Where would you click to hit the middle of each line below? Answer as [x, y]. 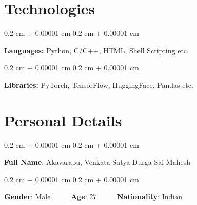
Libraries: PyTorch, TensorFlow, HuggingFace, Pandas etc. [99, 85]
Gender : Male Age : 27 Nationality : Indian [93, 197]
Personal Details [63, 120]
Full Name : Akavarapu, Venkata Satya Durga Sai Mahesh [97, 162]
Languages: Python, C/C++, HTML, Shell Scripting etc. [96, 50]
